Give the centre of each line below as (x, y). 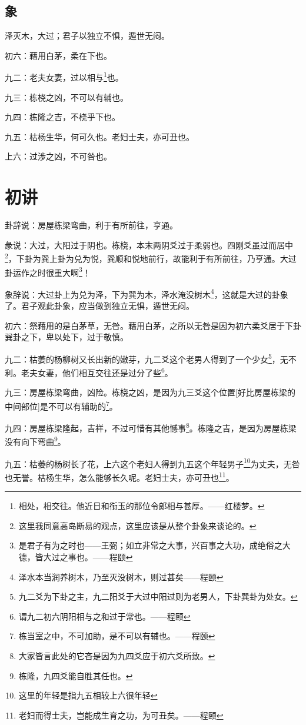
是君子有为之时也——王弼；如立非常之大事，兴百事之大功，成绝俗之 (150, 545)
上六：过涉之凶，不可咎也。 (58, 156)
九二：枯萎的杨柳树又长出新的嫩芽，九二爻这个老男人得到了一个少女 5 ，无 (147, 358)
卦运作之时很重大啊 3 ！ (48, 271)
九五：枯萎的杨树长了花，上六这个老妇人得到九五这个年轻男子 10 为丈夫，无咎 (152, 463)
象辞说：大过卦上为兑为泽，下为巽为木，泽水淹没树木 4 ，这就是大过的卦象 (147, 293)
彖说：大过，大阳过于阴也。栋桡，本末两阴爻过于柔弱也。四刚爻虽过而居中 (149, 245)
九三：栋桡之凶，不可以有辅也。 (66, 97)
